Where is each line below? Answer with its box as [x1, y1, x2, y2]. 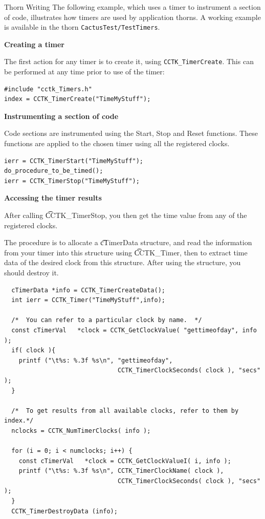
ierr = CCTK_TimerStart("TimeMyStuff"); [4, 157, 144, 165]
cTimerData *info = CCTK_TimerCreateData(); [11, 286, 165, 294]
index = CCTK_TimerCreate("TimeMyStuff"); [4, 95, 151, 103]
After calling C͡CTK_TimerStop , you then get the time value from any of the [4, 210, 247, 221]
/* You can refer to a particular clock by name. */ [11, 316, 202, 324]
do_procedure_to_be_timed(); [4, 167, 103, 175]
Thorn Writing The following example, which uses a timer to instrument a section [4, 2, 261, 12]
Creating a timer [4, 38, 64, 49]
